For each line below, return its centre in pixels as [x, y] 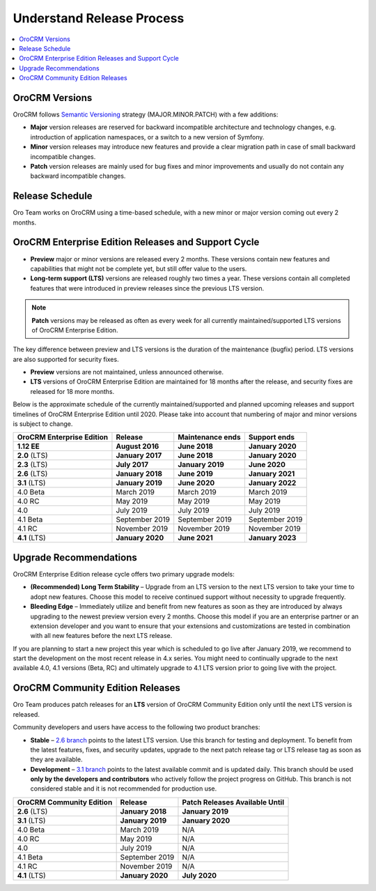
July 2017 [132, 465]
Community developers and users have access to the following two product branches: [136, 727]
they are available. [56, 759]
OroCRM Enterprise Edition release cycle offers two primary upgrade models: [124, 574]
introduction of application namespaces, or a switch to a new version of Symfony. [147, 137]
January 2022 [272, 483]
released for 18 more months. [72, 391]
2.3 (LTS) [32, 465]
